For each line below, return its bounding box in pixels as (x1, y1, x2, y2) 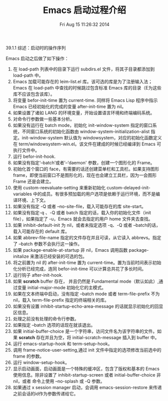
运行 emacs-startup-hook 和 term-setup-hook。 (12, 341, 112, 347)
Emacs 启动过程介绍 (42, 4, 126, 16)
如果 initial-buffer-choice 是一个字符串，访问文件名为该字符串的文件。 (12, 328, 157, 334)
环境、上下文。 (17, 197, 48, 203)
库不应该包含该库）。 (12, 91, 55, 97)
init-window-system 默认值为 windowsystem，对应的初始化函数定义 (21, 134, 162, 140)
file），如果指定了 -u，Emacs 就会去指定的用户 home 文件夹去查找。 (12, 216, 153, 222)
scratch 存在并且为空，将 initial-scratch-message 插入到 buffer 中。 (18, 334, 159, 340)
